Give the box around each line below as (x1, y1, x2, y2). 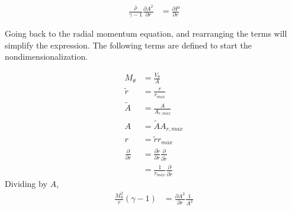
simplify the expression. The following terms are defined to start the (5, 38, 252, 51)
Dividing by (5, 177, 47, 190)
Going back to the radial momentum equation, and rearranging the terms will (5, 27, 287, 39)
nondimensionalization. (5, 50, 88, 63)
